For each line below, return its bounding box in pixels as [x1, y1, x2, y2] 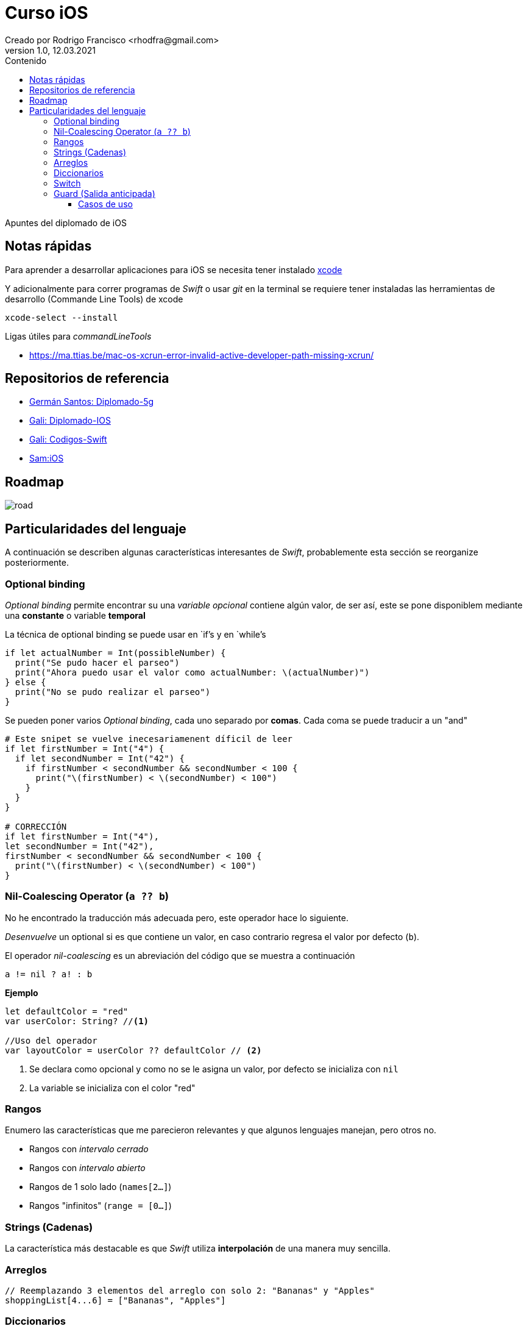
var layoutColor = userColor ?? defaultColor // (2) [5, 1045, 262, 1055]
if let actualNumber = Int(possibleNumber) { [5, 647, 226, 658]
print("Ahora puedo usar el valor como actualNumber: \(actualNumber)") [15, 667, 370, 677]
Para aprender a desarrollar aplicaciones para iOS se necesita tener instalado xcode [5, 264, 342, 275]
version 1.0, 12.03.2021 [5, 45, 96, 55]
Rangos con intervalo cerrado [29, 1144, 149, 1155]
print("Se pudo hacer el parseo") [15, 657, 180, 668]
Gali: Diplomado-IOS [29, 415, 111, 426]
